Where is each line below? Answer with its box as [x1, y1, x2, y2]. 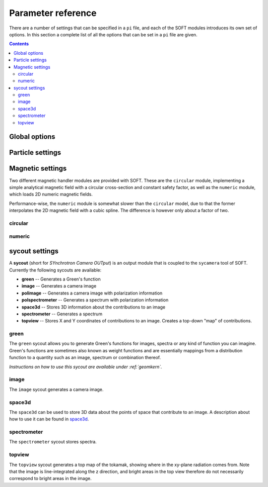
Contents [9, 41, 29, 47]
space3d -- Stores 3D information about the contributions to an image [21, 304, 166, 310]
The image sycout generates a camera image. [9, 386, 104, 392]
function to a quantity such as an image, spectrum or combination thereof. [9, 355, 161, 361]
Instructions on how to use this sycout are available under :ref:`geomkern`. [9, 364, 162, 370]
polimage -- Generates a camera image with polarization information [21, 290, 163, 296]
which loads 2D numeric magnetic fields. [9, 192, 93, 197]
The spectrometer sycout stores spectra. [9, 439, 97, 445]
